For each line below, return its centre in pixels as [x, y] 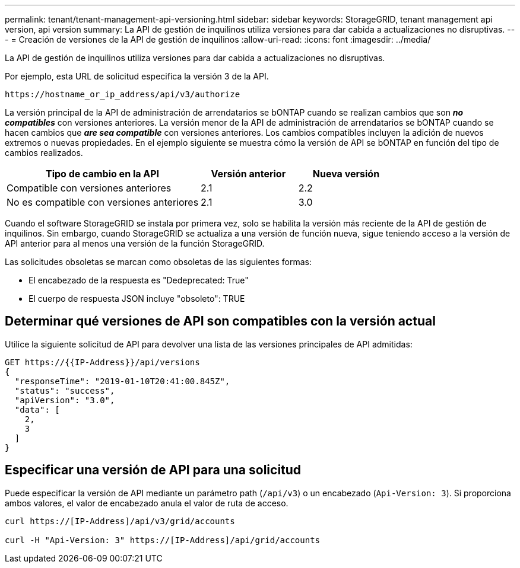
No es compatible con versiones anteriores [103, 202]
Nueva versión [346, 174]
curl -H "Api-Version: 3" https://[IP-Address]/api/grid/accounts [163, 540]
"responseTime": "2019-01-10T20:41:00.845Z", [122, 381]
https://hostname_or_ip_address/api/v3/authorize [123, 94]
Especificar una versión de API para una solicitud [153, 470]
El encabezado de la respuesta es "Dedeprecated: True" [139, 280]
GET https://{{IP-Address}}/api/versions [102, 362]
